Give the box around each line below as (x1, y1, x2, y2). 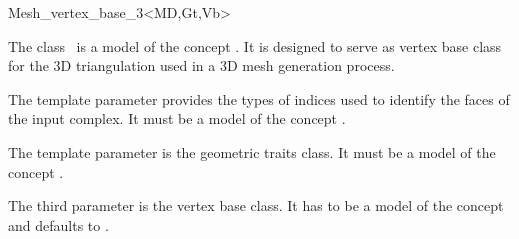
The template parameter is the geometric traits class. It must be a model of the (8, 141, 496, 162)
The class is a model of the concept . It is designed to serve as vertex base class (8, 35, 502, 56)
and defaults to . (8, 214, 109, 235)
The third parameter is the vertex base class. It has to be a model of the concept (8, 195, 504, 216)
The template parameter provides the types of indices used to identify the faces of (8, 88, 510, 109)
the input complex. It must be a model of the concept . (8, 108, 346, 129)
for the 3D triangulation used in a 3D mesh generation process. (8, 55, 395, 76)
